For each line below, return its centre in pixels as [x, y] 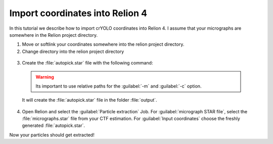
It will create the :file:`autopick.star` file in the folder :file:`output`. [89, 100]
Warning [45, 77]
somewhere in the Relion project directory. [54, 35]
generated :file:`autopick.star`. [54, 125]
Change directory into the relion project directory [73, 51]
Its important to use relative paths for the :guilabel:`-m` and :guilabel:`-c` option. [119, 86]
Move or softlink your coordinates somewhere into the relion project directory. [103, 44]
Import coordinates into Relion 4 [78, 13]
